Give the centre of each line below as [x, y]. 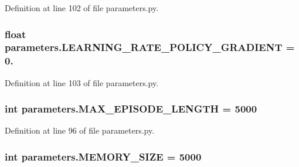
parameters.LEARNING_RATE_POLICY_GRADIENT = [150, 47]
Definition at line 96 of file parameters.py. [80, 130]
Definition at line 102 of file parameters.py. [82, 8]
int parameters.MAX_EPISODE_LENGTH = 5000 [131, 109]
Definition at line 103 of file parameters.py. [82, 82]
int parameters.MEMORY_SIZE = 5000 [103, 156]
